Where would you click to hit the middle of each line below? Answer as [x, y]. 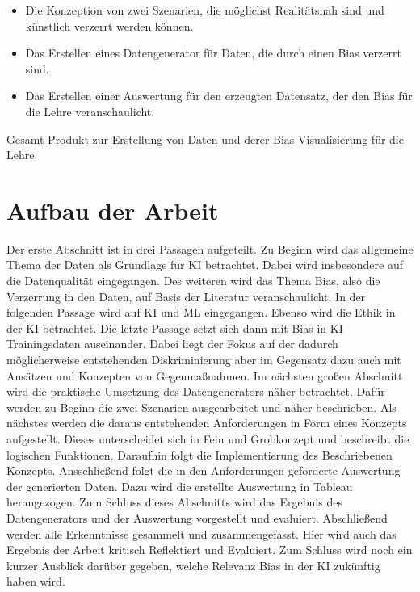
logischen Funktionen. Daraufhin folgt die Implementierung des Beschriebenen [199, 454]
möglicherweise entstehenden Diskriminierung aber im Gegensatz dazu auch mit [204, 360]
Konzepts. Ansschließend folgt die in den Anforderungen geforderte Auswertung [204, 470]
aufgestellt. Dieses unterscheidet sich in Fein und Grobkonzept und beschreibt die [208, 439]
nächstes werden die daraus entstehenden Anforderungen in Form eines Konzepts [207, 423]
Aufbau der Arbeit [113, 210]
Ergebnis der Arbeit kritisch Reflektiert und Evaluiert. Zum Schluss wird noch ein [210, 550]
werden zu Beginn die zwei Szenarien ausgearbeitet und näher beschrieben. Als [202, 407]
